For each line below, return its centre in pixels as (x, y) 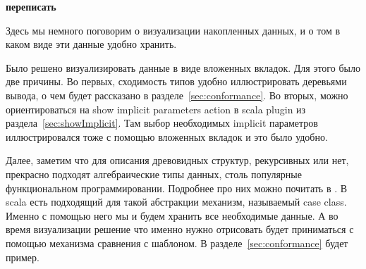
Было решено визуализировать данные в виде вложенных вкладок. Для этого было (183, 67)
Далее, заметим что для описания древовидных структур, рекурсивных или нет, (177, 160)
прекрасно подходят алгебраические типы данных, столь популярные (154, 174)
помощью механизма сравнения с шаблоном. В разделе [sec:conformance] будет (177, 243)
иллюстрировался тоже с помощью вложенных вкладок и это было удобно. (167, 136)
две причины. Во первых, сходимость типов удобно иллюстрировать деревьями (176, 81)
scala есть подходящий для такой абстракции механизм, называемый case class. (176, 202)
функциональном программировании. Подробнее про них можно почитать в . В (177, 188)
